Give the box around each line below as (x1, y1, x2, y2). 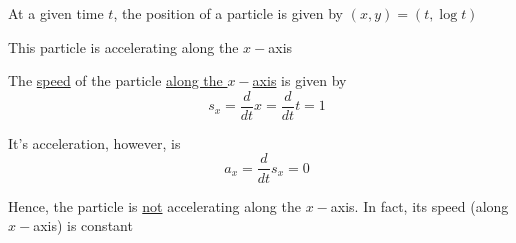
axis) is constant (33, 215, 133, 236)
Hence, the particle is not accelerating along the (8, 195, 301, 216)
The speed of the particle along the (8, 70, 223, 91)
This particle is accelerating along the (8, 36, 239, 57)
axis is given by (252, 70, 347, 91)
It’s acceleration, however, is (8, 132, 181, 153)
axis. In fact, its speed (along (330, 195, 509, 216)
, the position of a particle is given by (113, 3, 344, 23)
